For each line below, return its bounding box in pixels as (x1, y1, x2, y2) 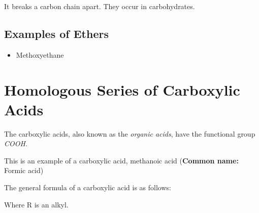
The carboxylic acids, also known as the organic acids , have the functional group (4, 128, 255, 139)
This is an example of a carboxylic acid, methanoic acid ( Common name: (4, 155, 239, 165)
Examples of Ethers (4, 25, 109, 41)
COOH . (4, 138, 27, 149)
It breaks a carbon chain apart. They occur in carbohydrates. (4, 1, 195, 11)
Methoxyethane (16, 49, 64, 60)
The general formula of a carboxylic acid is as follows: (4, 182, 171, 193)
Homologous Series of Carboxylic (4, 79, 240, 100)
